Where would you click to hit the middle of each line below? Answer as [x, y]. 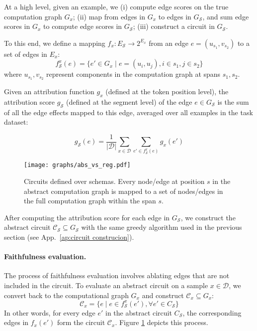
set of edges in [26, 54]
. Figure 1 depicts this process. [162, 322]
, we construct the [208, 217]
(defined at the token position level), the [167, 91]
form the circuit [81, 322]
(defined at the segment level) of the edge [129, 102]
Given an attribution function [49, 91]
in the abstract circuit [139, 312]
